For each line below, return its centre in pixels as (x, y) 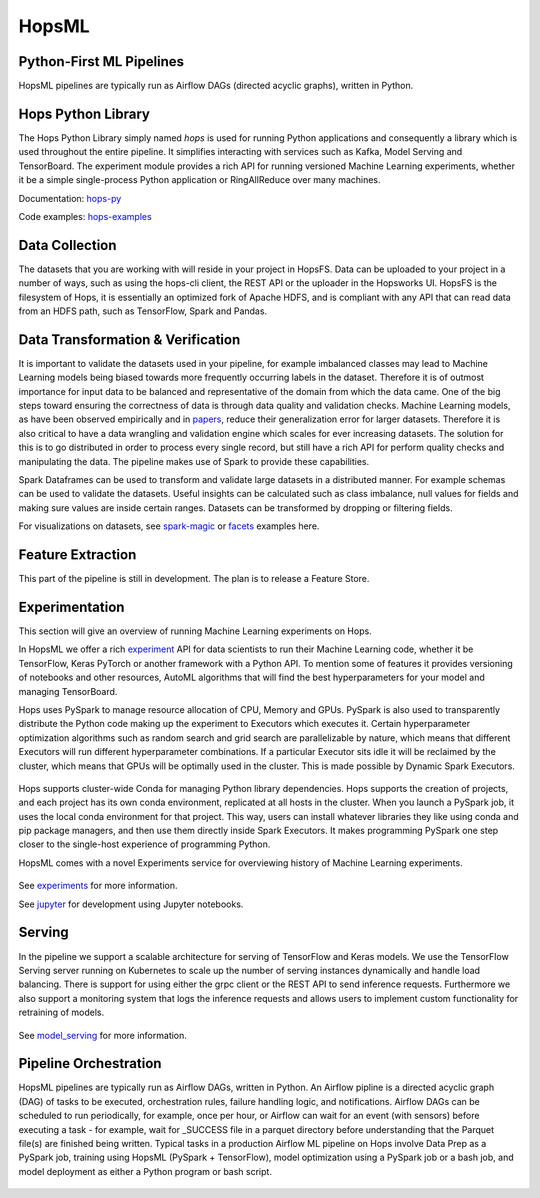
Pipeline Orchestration (90, 1063)
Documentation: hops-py (70, 198)
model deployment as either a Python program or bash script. (145, 1171)
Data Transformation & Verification (129, 339)
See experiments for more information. (98, 886)
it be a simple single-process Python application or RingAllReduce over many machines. (199, 180)
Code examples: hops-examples (85, 216)
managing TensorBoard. (68, 691)
